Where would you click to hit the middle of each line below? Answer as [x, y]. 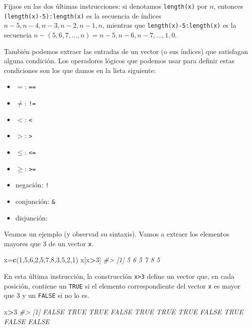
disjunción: [31, 217]
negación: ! [32, 185]
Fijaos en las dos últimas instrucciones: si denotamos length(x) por [106, 6]
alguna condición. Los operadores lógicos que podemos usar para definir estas [119, 61]
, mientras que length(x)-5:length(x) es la [169, 25]
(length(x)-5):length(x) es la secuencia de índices [83, 15]
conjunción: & [35, 201]
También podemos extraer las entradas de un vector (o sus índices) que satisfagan [126, 51]
